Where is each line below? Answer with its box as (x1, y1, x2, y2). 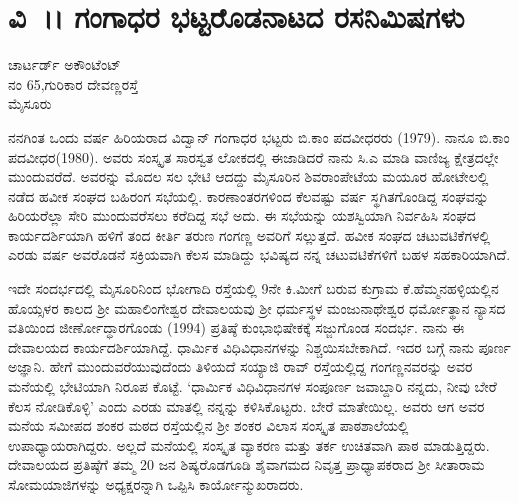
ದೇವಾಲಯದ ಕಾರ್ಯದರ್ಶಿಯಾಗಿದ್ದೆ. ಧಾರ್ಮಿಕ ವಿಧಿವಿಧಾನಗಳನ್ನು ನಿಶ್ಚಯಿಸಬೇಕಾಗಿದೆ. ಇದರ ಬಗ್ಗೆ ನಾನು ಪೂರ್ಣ (8, 336, 511, 357)
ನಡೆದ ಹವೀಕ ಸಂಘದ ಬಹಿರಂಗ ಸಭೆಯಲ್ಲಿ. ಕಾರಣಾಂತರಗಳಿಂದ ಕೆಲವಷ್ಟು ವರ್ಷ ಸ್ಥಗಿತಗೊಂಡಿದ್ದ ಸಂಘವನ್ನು (8, 185, 489, 206)
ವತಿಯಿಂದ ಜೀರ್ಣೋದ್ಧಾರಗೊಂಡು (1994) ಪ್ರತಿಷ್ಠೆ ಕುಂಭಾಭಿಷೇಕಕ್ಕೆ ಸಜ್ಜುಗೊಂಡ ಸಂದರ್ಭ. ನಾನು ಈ (8, 317, 465, 338)
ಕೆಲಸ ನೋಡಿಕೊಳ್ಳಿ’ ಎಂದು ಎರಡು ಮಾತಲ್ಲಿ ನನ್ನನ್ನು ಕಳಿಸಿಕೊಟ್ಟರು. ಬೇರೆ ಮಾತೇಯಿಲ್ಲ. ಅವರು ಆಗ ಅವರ (8, 395, 485, 416)
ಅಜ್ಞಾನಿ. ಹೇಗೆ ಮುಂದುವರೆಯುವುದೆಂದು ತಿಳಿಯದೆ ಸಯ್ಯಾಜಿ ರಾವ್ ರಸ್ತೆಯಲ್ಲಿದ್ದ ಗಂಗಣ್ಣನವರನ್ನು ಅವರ (8, 356, 473, 377)
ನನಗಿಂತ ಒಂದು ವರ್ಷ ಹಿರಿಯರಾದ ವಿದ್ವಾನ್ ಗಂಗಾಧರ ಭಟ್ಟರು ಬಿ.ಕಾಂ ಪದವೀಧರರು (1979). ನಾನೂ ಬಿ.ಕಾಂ (8, 126, 510, 147)
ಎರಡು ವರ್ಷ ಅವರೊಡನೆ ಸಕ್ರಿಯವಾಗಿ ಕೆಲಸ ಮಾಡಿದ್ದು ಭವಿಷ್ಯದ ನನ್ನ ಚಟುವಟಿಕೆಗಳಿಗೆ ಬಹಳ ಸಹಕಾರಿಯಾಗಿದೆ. (8, 244, 511, 265)
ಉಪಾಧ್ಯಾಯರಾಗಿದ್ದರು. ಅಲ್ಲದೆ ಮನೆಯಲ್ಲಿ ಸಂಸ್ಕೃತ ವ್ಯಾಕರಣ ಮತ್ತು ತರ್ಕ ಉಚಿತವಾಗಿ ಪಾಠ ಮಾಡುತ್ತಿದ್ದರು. (8, 434, 490, 455)
